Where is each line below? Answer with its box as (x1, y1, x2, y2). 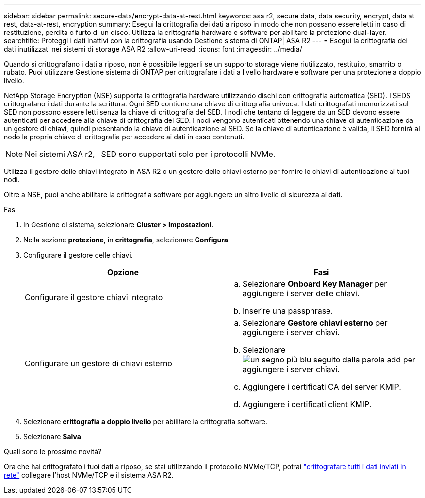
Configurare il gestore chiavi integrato (25, 292, 163, 302)
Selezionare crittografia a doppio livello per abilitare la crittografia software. (23, 417, 267, 426)
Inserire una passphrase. (243, 306, 333, 316)
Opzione (107, 267, 139, 277)
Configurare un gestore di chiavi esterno (25, 359, 172, 368)
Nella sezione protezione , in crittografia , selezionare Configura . (23, 236, 230, 244)
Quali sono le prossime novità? (4, 447, 102, 456)
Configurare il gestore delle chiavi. (23, 251, 133, 259)
